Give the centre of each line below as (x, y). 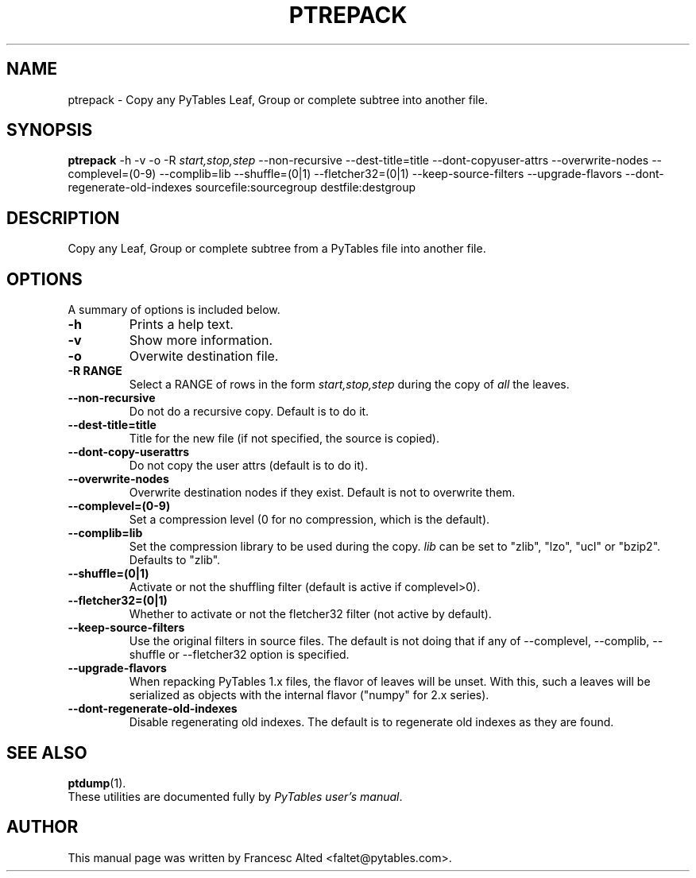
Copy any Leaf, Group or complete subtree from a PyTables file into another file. (277, 249)
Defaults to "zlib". (175, 560)
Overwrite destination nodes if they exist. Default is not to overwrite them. (322, 493)
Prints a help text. (181, 325)
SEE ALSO (47, 752)
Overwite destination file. (204, 356)
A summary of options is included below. (174, 310)
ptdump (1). (97, 783)
